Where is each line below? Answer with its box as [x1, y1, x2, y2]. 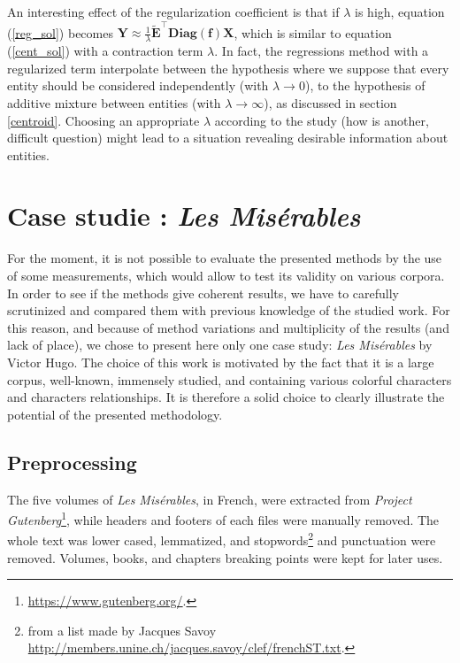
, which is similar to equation [234, 23, 392, 42]
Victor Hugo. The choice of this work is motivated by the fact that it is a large [7, 352, 434, 371]
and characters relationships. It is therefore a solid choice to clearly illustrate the [7, 388, 445, 406]
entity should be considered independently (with [7, 76, 269, 95]
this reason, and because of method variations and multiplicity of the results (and [7, 318, 449, 336]
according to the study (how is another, [214, 111, 429, 129]
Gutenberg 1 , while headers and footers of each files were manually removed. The [7, 508, 440, 528]
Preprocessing [7, 448, 137, 475]
